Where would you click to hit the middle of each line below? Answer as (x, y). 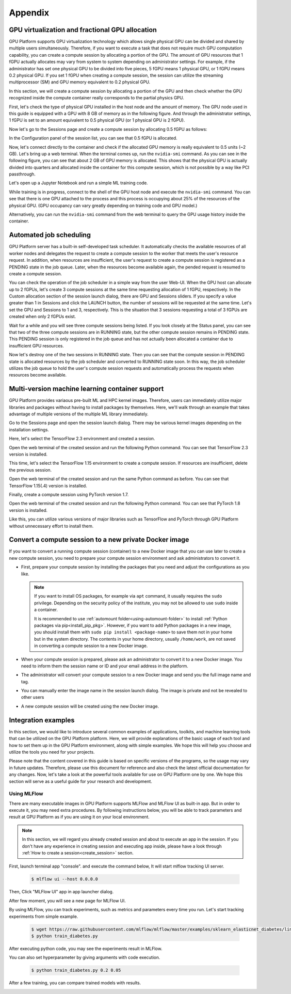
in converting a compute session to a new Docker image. (91, 646)
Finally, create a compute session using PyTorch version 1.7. (69, 494)
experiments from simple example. (44, 916)
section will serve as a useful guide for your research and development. (81, 781)
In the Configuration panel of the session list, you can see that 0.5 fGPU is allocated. (93, 138)
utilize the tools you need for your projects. (52, 752)
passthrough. (22, 174)
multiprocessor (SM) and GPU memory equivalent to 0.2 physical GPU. (80, 82)
